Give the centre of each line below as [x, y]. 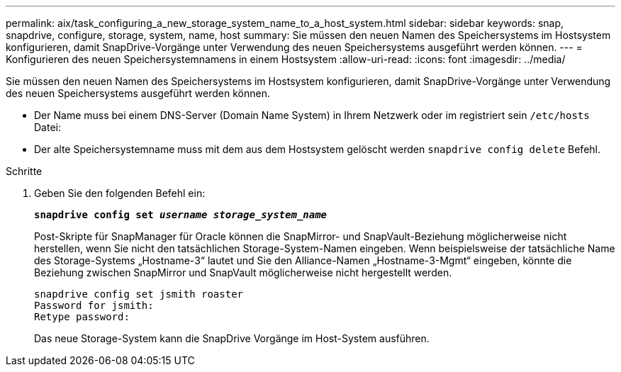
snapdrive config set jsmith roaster [139, 294]
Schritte [24, 171]
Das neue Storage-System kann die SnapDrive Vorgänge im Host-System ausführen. [232, 338]
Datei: [47, 127]
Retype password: [82, 317]
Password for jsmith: [94, 305]
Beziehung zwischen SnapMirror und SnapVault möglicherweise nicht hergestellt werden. [243, 272]
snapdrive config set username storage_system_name [181, 215]
